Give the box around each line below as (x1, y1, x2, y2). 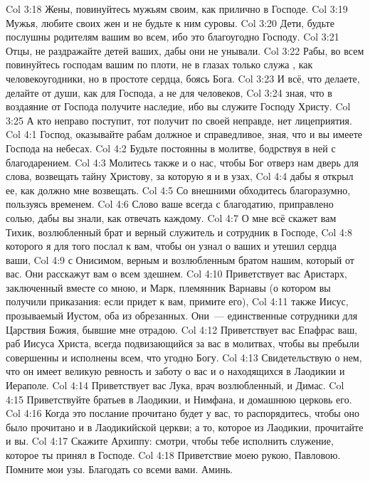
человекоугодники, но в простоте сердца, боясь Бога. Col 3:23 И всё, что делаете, (6, 70, 360, 85)
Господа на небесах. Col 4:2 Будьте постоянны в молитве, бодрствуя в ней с (6, 140, 336, 155)
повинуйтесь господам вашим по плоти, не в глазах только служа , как (6, 57, 313, 72)
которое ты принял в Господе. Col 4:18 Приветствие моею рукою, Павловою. (6, 448, 341, 462)
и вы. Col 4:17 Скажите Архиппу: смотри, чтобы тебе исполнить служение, (6, 433, 334, 448)
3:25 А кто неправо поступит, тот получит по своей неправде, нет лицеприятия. (6, 112, 352, 127)
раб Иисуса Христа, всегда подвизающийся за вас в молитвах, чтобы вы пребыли (6, 336, 359, 351)
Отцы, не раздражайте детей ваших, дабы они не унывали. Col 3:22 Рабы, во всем (6, 43, 364, 58)
